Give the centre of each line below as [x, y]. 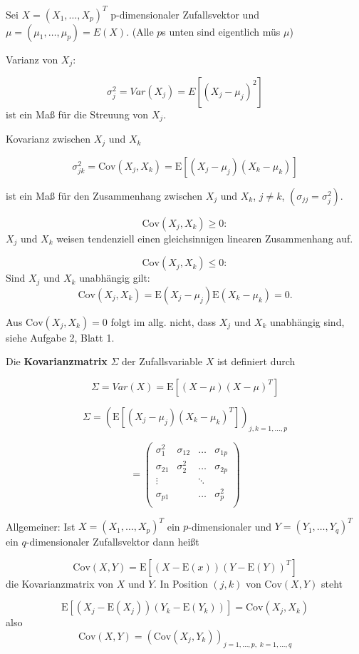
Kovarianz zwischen [48, 139]
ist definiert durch [256, 361]
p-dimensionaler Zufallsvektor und [185, 14]
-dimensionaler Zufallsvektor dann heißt [113, 542]
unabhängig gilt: [115, 278]
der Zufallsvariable [162, 361]
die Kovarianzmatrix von [59, 583]
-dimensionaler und [230, 526]
